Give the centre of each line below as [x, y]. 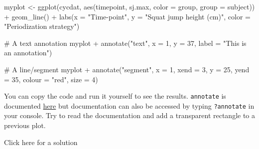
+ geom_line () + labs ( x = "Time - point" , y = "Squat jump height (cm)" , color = [127, 16]
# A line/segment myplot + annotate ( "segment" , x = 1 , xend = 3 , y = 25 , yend [127, 69]
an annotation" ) [28, 53]
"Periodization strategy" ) [42, 26]
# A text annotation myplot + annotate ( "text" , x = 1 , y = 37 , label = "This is [125, 43]
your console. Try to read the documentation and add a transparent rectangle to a [130, 115]
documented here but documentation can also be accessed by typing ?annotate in [129, 105]
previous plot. [25, 125]
